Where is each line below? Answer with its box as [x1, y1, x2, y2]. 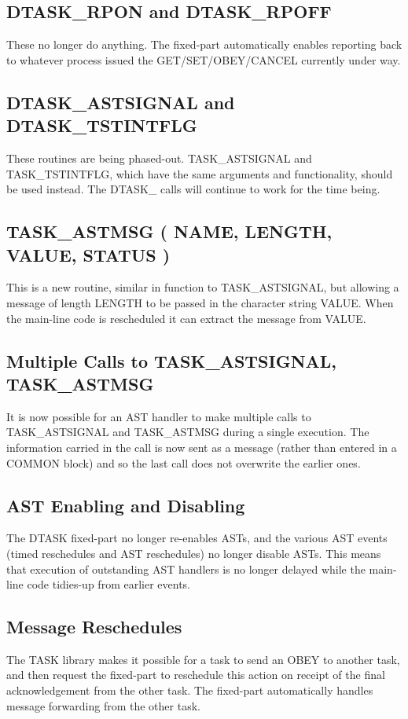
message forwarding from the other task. [6, 697, 200, 713]
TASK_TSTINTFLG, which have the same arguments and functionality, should [6, 165, 393, 182]
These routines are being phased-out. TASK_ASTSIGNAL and [6, 149, 312, 166]
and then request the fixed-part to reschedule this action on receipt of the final [6, 666, 385, 683]
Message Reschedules [6, 614, 182, 639]
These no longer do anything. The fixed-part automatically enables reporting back [6, 36, 402, 53]
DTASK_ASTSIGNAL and [6, 90, 235, 114]
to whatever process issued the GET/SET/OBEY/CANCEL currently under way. [6, 51, 401, 68]
